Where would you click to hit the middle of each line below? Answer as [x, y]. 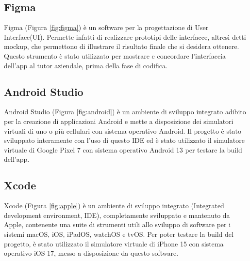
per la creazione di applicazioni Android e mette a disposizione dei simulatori [119, 121]
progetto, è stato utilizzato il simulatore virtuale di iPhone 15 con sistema [114, 243]
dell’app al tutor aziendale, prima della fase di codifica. [86, 65]
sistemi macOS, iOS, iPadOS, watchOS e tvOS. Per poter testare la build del [119, 234]
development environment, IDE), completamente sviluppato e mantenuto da [117, 215]
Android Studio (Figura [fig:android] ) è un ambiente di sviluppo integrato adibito [125, 112]
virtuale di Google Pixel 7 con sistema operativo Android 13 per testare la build [123, 149]
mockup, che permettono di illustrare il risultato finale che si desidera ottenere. [122, 46]
